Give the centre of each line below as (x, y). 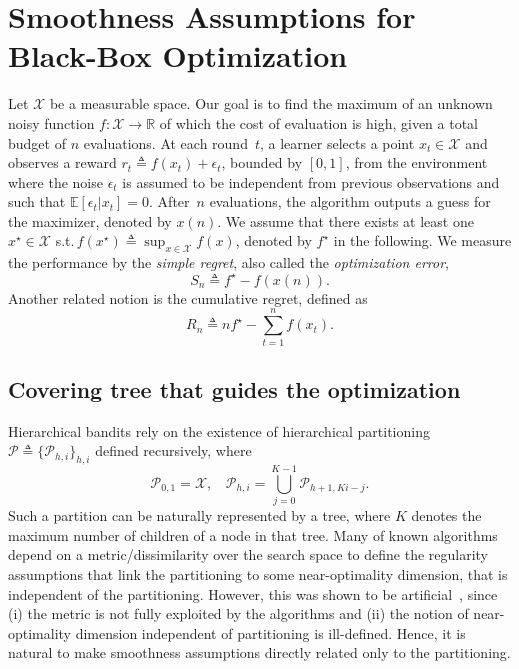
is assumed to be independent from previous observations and (311, 181)
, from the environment (416, 162)
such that (37, 201)
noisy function (51, 122)
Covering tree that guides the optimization (234, 388)
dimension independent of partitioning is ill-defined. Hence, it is (270, 632)
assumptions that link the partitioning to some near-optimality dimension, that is (258, 574)
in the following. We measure (422, 240)
